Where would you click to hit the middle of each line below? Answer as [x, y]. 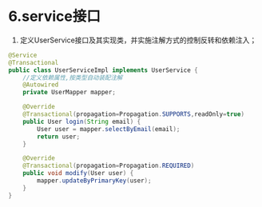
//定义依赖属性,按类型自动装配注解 [73, 78]
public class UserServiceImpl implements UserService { [103, 70]
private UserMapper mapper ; [69, 93]
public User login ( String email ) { [82, 121]
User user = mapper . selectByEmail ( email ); [109, 129]
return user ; [59, 137]
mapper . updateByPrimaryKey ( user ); [94, 181]
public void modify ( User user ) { [78, 173]
